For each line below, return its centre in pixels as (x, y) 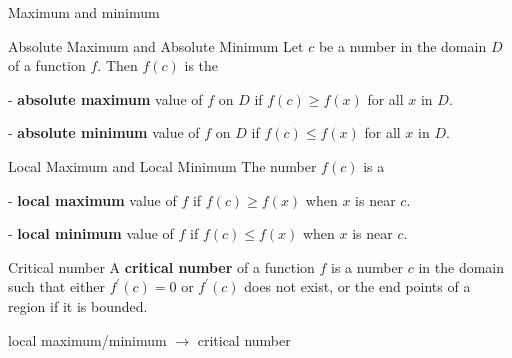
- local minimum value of (91, 233)
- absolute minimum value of (104, 132)
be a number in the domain (402, 45)
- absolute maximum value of (105, 98)
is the (201, 65)
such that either (56, 286)
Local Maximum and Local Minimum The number (162, 165)
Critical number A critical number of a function (161, 266)
